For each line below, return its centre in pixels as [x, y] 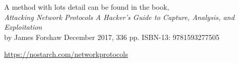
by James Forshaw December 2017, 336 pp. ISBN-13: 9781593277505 [112, 37]
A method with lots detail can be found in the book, [87, 7]
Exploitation [23, 27]
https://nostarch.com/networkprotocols [66, 54]
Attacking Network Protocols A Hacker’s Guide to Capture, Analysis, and [120, 17]
